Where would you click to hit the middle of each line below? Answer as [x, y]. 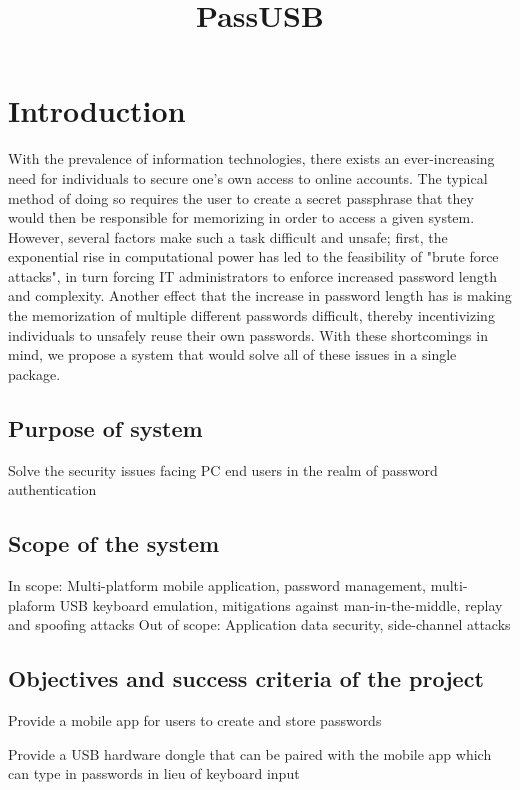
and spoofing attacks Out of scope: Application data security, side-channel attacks [259, 624]
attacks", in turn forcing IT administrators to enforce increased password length [252, 275]
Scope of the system [114, 543]
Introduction [97, 110]
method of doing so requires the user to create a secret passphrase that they [241, 197]
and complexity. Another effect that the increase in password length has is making [260, 295]
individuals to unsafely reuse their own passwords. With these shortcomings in [248, 334]
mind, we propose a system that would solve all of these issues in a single [232, 354]
